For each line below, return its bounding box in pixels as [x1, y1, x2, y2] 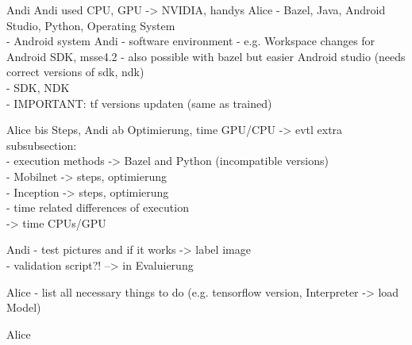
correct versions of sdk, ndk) [6, 63, 144, 80]
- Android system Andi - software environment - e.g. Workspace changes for [6, 33, 375, 49]
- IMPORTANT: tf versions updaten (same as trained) [6, 94, 272, 111]
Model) [6, 299, 41, 316]
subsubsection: [6, 136, 77, 153]
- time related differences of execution [6, 199, 189, 216]
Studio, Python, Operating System [6, 17, 175, 33]
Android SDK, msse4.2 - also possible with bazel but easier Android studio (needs [6, 48, 406, 64]
